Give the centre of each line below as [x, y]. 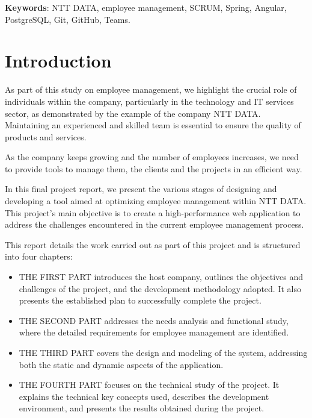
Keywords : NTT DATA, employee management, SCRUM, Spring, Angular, [146, 7]
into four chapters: [39, 256]
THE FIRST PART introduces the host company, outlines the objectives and [161, 277]
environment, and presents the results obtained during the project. [142, 408]
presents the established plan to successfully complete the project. [140, 300]
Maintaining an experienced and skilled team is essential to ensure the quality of [153, 125]
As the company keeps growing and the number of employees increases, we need [152, 157]
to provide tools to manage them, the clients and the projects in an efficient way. [154, 168]
